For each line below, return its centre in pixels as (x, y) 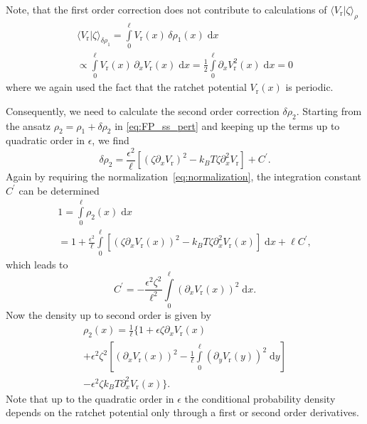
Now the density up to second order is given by (108, 315)
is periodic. (309, 87)
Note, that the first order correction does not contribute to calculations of (166, 9)
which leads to (37, 264)
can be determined (59, 190)
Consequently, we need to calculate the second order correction (143, 110)
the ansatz (28, 125)
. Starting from (329, 110)
